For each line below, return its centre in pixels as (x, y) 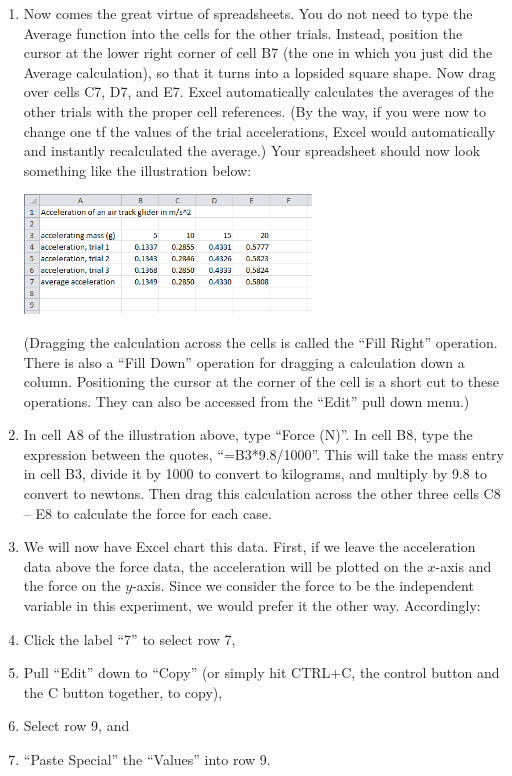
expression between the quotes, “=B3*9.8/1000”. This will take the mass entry (263, 453)
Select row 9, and (76, 725)
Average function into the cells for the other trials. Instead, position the (243, 32)
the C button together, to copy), (123, 691)
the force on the (72, 585)
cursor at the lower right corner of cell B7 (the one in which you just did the (258, 52)
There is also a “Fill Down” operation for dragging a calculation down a (244, 361)
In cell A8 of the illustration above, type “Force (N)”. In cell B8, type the (248, 434)
